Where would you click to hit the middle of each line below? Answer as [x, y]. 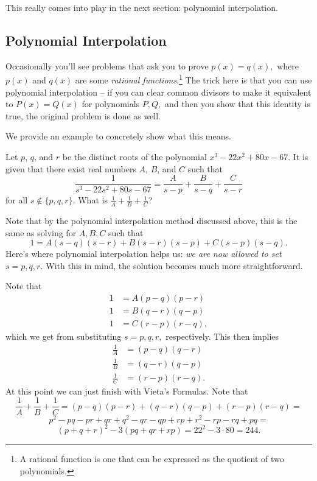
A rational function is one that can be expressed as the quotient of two [152, 459]
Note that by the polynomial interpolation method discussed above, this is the [152, 221]
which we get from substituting [64, 336]
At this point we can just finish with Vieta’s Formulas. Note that [127, 391]
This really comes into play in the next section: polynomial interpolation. [142, 7]
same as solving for [41, 232]
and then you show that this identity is [238, 104]
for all [17, 200]
